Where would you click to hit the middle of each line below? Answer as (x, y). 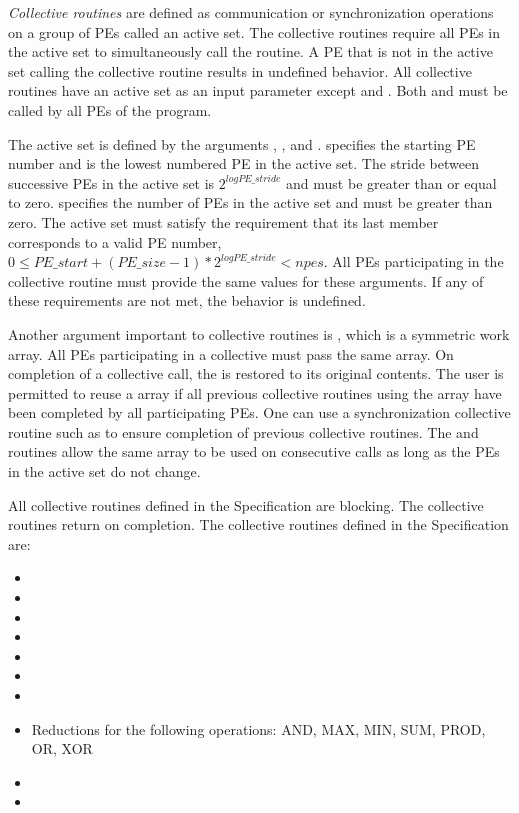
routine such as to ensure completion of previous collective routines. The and (243, 431)
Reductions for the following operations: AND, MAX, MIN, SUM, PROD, (258, 728)
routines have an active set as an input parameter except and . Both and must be (258, 90)
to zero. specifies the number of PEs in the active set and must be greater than (250, 202)
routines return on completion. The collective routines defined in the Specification (258, 524)
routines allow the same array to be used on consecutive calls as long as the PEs (254, 451)
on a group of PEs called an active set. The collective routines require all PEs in (254, 31)
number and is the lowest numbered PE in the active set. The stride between (243, 163)
